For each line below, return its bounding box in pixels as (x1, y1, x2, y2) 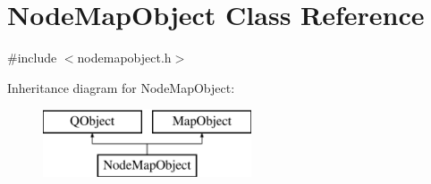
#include (7, 48, 57, 67)
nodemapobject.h (77, 48, 172, 67)
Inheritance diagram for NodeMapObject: (7, 78, 235, 96)
